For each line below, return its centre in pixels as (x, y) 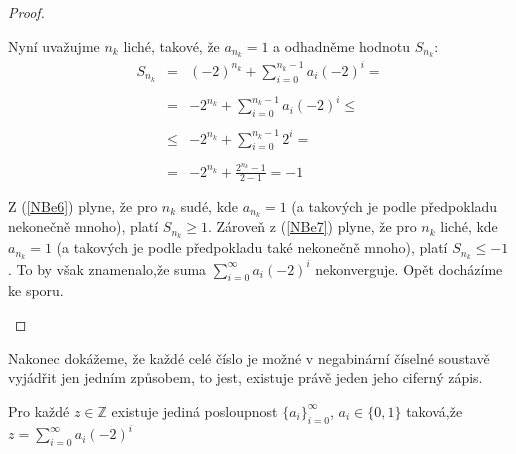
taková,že (434, 410)
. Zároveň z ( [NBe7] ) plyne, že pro (312, 226)
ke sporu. (36, 290)
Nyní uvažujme (54, 45)
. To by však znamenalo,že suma (107, 268)
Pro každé (39, 410)
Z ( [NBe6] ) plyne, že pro (83, 205)
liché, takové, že (171, 45)
